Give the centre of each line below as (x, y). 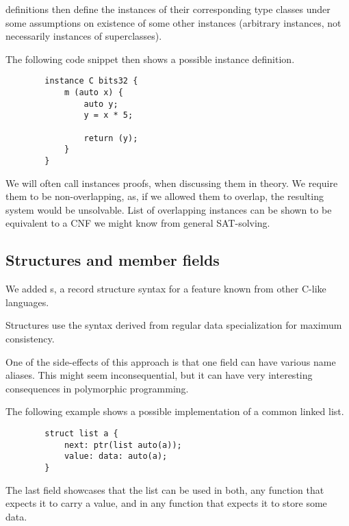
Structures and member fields (113, 260)
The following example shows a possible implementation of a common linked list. (175, 411)
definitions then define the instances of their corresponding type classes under (168, 9)
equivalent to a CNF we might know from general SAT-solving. (138, 223)
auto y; (101, 104)
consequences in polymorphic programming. (97, 388)
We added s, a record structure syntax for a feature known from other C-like (166, 289)
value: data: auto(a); (116, 456)
